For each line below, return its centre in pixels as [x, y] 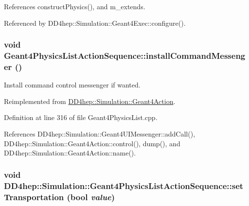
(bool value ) [91, 197]
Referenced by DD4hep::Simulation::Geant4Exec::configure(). [95, 23]
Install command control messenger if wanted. [72, 85]
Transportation [34, 197]
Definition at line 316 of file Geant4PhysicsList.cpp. [81, 117]
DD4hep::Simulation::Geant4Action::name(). [70, 153]
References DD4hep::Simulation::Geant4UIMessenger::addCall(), [100, 134]
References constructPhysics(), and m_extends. [75, 6]
